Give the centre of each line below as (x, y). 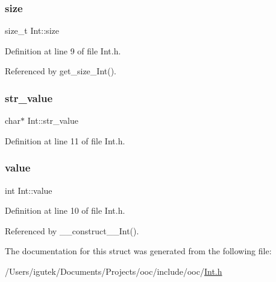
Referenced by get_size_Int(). (61, 71)
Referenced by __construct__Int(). (72, 230)
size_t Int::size (32, 30)
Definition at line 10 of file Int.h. (65, 210)
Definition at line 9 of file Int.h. (63, 50)
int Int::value (29, 190)
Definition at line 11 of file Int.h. (65, 140)
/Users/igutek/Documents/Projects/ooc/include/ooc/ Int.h (114, 271)
